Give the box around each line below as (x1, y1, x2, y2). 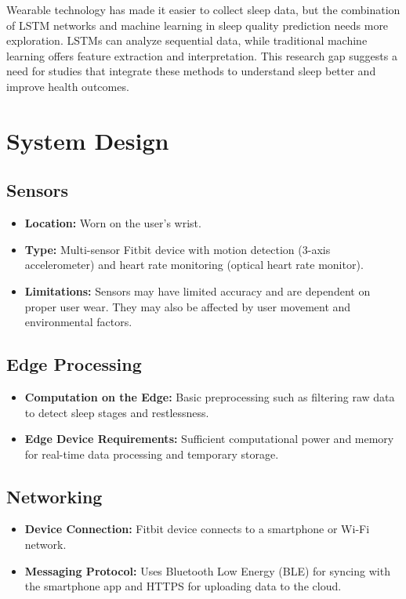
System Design (6, 124, 169, 156)
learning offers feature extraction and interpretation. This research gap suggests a (6, 47, 397, 64)
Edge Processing (6, 352, 142, 376)
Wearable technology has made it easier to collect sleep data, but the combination (6, 2, 401, 17)
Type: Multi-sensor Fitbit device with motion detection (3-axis (24, 241, 331, 257)
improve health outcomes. (6, 78, 129, 94)
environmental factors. (24, 314, 132, 330)
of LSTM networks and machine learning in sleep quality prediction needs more (6, 16, 389, 33)
